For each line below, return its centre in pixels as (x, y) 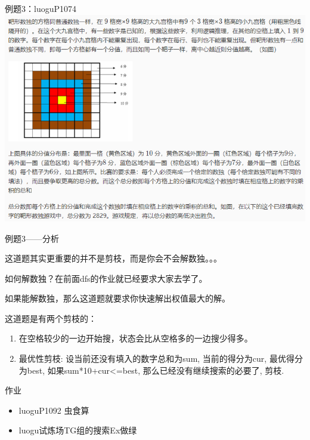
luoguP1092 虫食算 (54, 410)
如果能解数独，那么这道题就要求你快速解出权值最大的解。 (117, 298)
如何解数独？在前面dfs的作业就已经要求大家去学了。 (106, 278)
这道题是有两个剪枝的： (51, 318)
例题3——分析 (32, 238)
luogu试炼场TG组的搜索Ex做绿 (78, 430)
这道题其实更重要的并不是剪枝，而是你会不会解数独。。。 (113, 258)
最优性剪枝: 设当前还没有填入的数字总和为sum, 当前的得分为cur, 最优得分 (161, 359)
